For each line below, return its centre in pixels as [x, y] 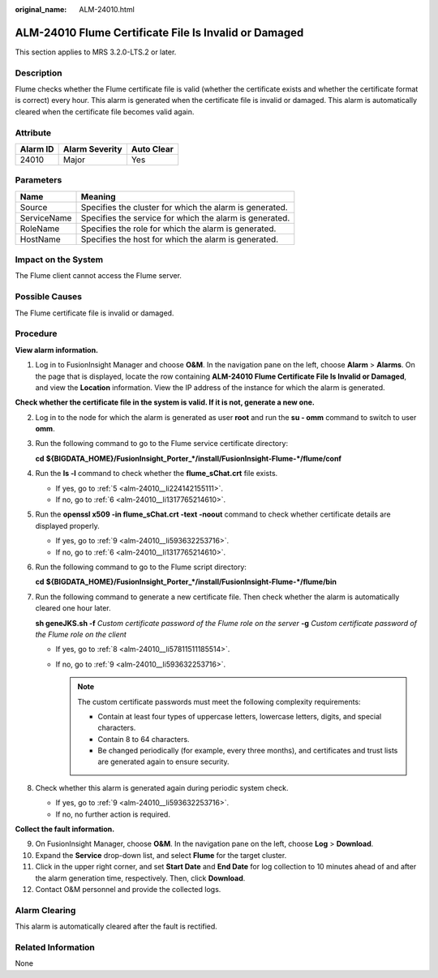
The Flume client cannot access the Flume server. [99, 276]
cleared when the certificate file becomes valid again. [105, 112]
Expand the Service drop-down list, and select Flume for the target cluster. [161, 855]
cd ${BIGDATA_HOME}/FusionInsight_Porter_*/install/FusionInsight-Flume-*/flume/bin [186, 582]
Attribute [33, 132]
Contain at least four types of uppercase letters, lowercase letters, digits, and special [240, 716]
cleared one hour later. [73, 608]
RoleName [40, 229]
